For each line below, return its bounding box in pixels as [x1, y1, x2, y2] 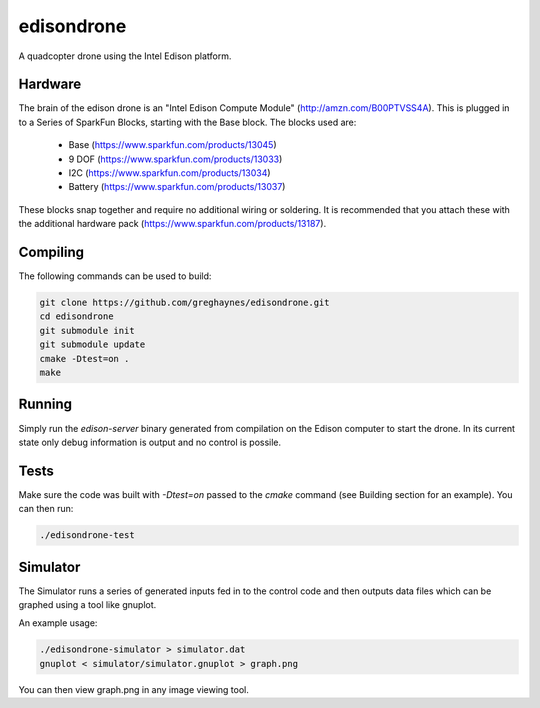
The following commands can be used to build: [18, 270, 212, 282]
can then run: [18, 503, 74, 515]
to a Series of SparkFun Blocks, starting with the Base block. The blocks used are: [18, 116, 357, 128]
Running [18, 396, 73, 413]
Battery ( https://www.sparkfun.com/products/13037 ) [68, 181, 286, 193]
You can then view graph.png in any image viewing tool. [18, 683, 250, 695]
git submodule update [39, 339, 146, 350]
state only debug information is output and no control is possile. [18, 436, 282, 448]
